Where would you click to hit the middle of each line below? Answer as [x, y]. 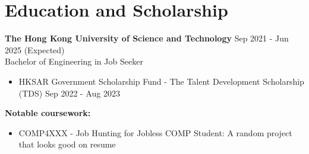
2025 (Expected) [35, 49]
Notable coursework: [48, 113]
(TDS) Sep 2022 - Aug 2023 [69, 93]
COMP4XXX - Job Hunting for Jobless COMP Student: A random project [155, 132]
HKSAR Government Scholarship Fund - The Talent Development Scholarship [161, 81]
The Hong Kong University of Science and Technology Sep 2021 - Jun [147, 38]
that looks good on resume [67, 144]
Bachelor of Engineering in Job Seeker [74, 61]
